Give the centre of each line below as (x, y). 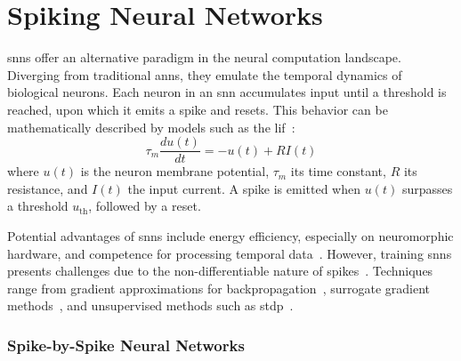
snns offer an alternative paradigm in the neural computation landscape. (204, 57)
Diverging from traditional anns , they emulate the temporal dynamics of (205, 74)
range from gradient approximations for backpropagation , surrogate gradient (219, 288)
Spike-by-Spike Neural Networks (126, 345)
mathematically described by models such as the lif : (151, 127)
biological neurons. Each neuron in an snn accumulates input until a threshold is (227, 92)
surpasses (427, 188)
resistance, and (48, 188)
